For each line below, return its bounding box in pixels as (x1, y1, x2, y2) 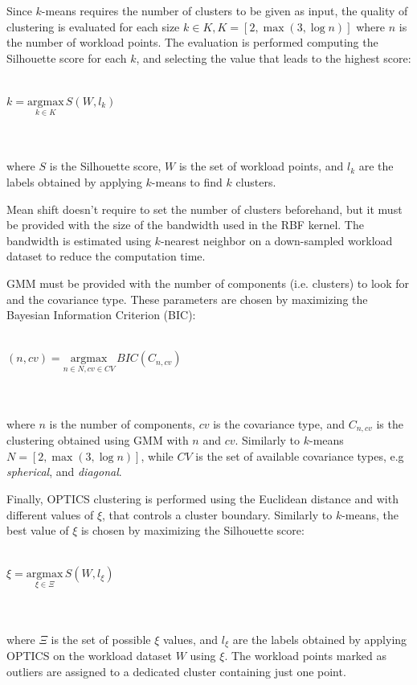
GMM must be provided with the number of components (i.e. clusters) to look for (6, 274, 410, 291)
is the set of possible (51, 630, 151, 647)
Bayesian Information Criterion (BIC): (6, 306, 196, 323)
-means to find (151, 173, 223, 190)
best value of (6, 522, 69, 539)
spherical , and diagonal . (6, 463, 122, 480)
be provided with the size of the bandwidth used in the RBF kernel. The (6, 216, 364, 233)
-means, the (341, 506, 399, 523)
